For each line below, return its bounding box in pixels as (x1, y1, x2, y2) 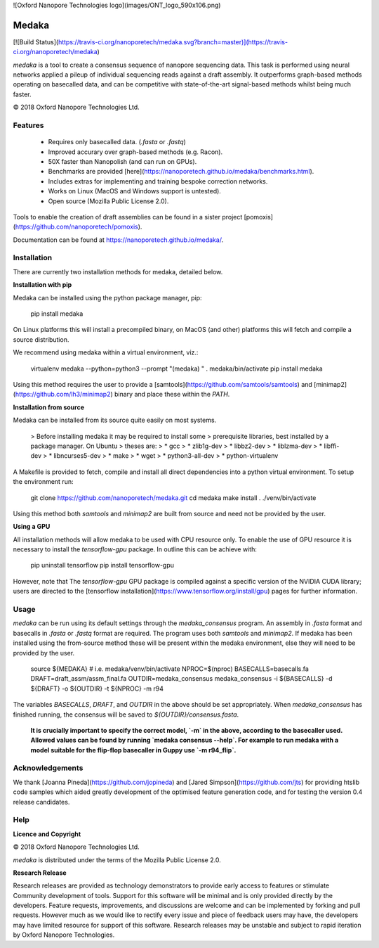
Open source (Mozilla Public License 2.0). (48, 197, 169, 205)
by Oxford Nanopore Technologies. (13, 930, 115, 939)
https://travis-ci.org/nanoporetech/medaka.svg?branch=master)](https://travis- (58, 37, 288, 46)
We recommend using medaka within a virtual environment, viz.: (13, 348, 199, 357)
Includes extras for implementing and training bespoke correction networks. (48, 177, 268, 186)
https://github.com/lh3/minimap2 (15, 390, 111, 399)
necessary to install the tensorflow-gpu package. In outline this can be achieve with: (13, 545, 258, 553)
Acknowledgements (13, 763, 84, 773)
